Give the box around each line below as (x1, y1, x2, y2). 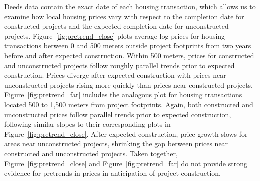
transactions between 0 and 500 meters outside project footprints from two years (4, 40, 251, 51)
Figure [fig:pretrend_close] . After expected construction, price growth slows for (4, 128, 248, 139)
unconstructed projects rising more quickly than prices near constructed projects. (4, 79, 253, 90)
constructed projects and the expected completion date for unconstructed (4, 21, 229, 31)
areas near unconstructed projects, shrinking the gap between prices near (4, 138, 228, 149)
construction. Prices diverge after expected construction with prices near (4, 70, 226, 80)
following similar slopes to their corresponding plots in (4, 119, 171, 129)
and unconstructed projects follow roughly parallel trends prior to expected (4, 60, 235, 70)
